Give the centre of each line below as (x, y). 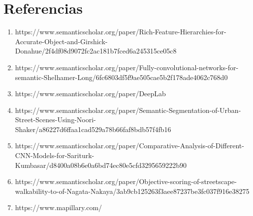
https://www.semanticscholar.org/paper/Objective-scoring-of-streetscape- (126, 181)
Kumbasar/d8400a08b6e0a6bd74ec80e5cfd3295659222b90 (101, 165)
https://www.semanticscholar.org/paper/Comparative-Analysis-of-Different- (129, 146)
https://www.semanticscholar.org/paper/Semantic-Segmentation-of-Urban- (128, 110)
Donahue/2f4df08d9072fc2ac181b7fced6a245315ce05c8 (96, 51)
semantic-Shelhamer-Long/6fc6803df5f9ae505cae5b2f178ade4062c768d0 (121, 77)
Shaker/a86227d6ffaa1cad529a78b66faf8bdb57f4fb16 (93, 129)
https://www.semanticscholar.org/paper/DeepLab (90, 94)
